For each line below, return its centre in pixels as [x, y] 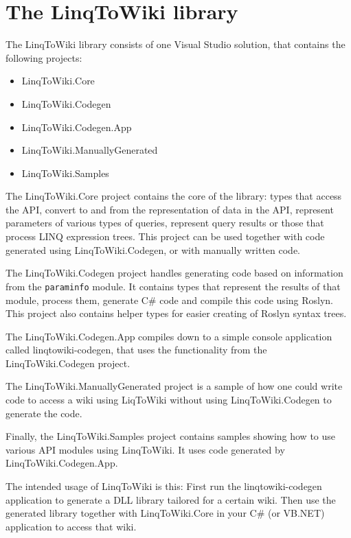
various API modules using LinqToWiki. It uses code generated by [145, 449]
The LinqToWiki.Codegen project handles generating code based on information [174, 273]
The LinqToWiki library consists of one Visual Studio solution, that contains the [175, 44]
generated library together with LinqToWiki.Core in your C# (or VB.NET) [165, 513]
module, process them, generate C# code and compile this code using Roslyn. [170, 300]
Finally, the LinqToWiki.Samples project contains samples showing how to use [171, 436]
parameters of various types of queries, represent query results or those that [165, 223]
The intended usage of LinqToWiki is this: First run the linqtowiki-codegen [164, 486]
